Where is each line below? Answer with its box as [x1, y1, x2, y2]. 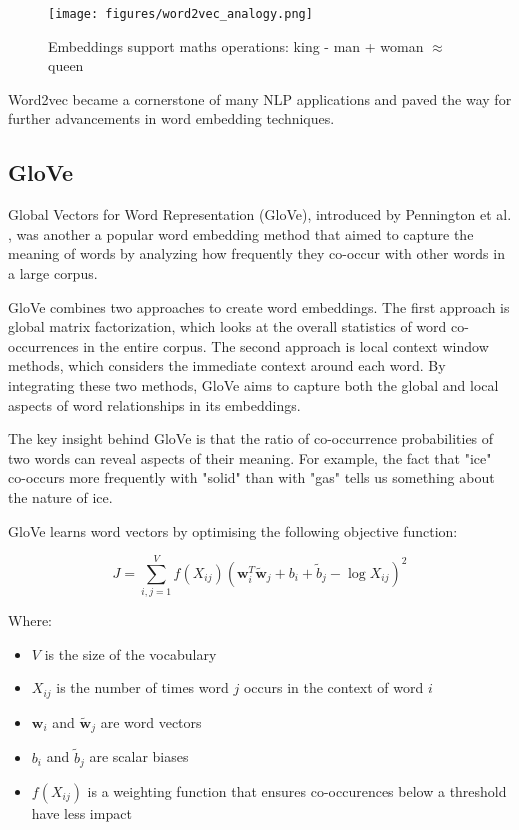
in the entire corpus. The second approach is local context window [83, 335, 489, 356]
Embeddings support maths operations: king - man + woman [48, 35, 424, 56]
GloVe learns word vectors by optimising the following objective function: [8, 520, 458, 541]
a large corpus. [8, 263, 98, 284]
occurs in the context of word [243, 677, 424, 698]
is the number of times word [56, 677, 229, 698]
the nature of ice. [8, 486, 113, 507]
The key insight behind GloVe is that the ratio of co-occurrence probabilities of [8, 428, 494, 449]
